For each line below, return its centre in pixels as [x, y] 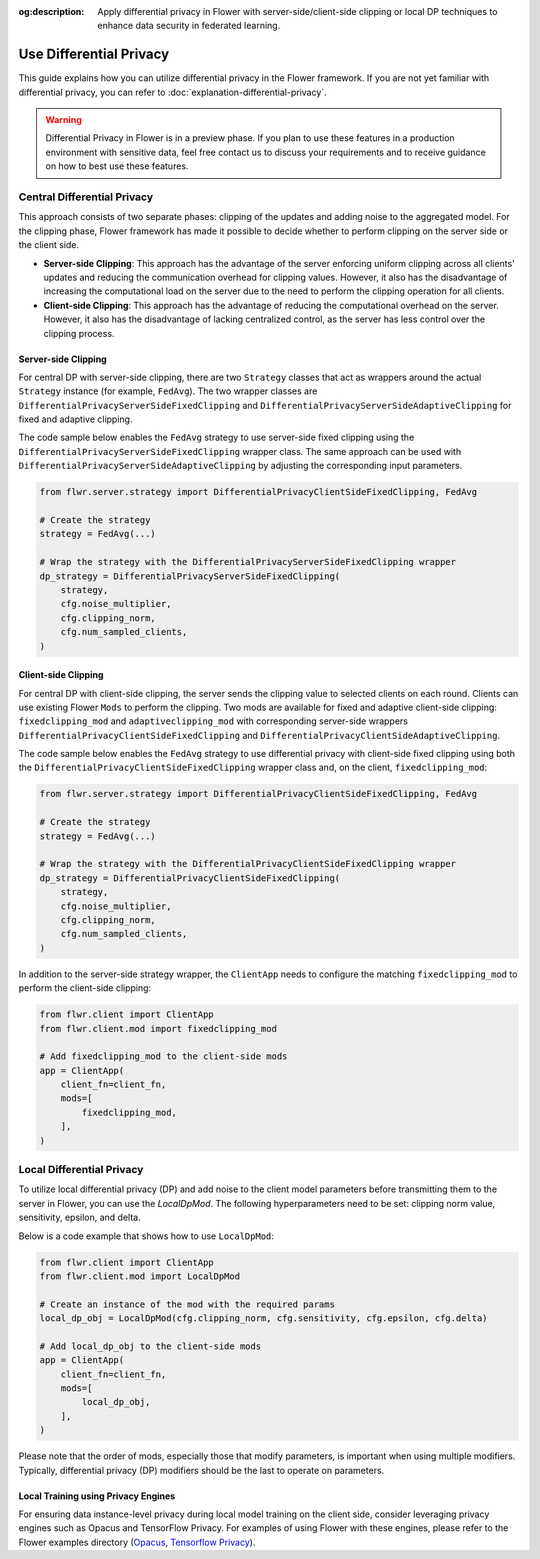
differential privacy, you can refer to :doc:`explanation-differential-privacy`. [172, 92]
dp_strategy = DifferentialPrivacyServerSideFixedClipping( [190, 576]
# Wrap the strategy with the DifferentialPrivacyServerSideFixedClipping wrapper [248, 562]
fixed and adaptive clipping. [75, 419]
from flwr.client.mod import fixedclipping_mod [158, 1028]
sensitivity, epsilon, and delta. [79, 1217]
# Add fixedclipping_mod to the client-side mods [163, 1056]
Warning [63, 120]
